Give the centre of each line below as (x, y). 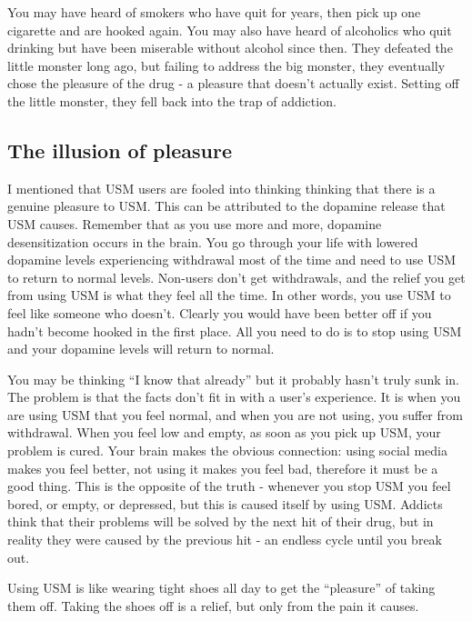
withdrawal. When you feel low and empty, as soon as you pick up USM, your (224, 432)
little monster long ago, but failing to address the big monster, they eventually (226, 65)
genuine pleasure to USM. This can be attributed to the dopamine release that (226, 206)
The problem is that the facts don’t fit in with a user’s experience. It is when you (234, 397)
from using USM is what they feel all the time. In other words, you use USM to (229, 295)
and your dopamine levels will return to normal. (141, 349)
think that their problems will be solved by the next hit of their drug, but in (221, 521)
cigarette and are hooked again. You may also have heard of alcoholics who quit (230, 30)
